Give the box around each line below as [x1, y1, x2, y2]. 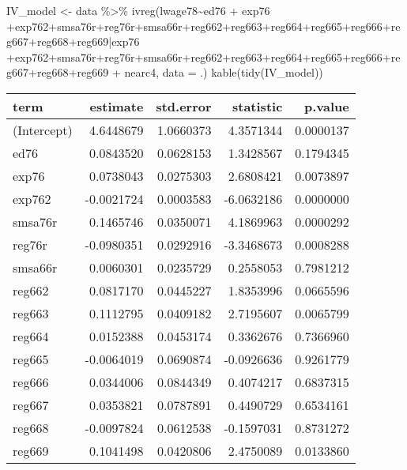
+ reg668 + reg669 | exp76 [28, 33, 140, 50]
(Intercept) [13, 120, 73, 139]
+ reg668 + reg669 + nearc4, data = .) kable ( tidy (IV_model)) [28, 64, 323, 81]
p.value [304, 96, 349, 115]
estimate [89, 96, 144, 115]
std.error [156, 96, 212, 115]
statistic [232, 96, 283, 115]
